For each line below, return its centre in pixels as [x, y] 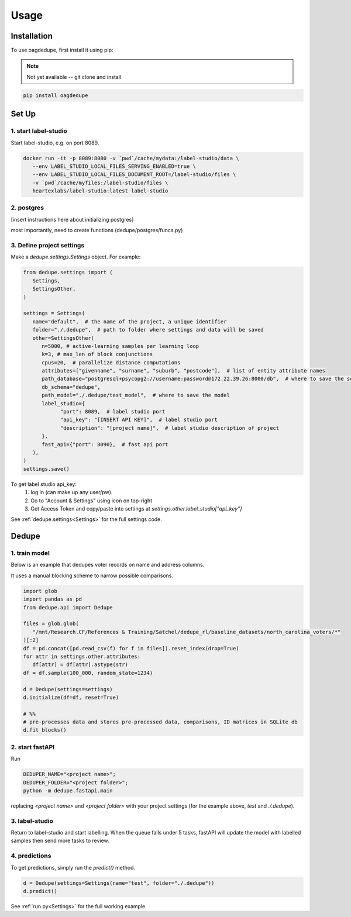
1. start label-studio [39, 131]
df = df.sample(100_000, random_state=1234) [88, 673]
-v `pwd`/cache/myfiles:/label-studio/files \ [100, 182]
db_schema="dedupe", [71, 387]
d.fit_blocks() [45, 730]
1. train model [30, 553]
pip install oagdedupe [56, 95]
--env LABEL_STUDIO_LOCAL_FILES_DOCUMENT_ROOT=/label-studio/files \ [134, 175]
